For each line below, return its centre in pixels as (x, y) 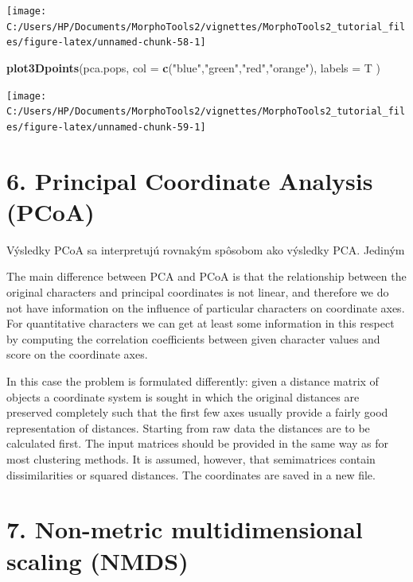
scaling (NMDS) (97, 560)
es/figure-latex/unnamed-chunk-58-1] (106, 43)
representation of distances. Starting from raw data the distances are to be (188, 427)
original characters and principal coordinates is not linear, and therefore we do (198, 292)
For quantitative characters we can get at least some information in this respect (201, 323)
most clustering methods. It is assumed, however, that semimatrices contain (191, 458)
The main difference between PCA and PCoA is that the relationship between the (206, 276)
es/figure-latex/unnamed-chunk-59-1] (106, 127)
